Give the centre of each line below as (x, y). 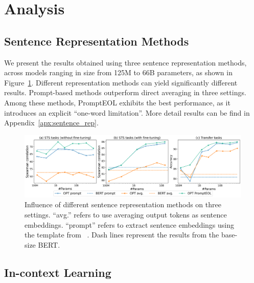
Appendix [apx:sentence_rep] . (51, 123)
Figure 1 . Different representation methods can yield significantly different (121, 82)
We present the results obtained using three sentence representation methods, (125, 62)
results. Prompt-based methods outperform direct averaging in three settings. (125, 92)
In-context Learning (58, 272)
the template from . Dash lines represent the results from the (122, 235)
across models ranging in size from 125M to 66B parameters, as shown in (118, 72)
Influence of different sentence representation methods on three (123, 204)
